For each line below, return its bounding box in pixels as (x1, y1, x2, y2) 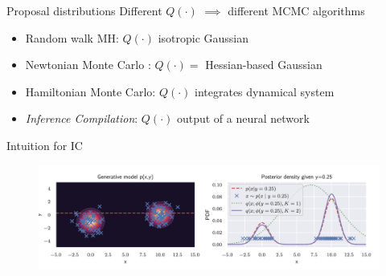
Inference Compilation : (25, 110, 138, 127)
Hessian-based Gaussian (205, 56, 322, 73)
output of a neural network (176, 110, 310, 127)
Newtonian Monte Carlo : (25, 56, 151, 73)
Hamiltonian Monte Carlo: (25, 83, 156, 99)
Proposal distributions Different (6, 2, 162, 18)
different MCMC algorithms (228, 2, 365, 18)
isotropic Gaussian (158, 29, 249, 46)
